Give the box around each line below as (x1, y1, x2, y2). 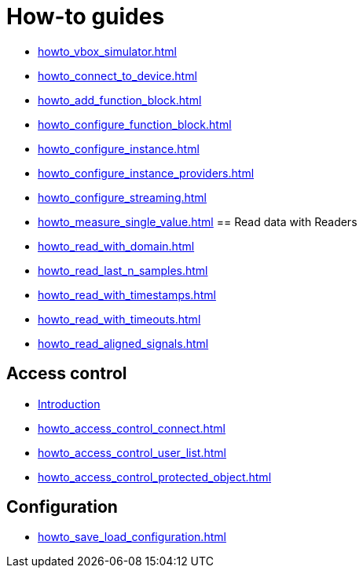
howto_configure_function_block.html (38, 117, 232, 131)
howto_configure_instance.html (38, 141, 200, 155)
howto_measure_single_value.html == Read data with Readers (38, 214, 357, 229)
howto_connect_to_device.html (38, 68, 197, 82)
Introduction (38, 397, 101, 411)
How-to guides (6, 3, 165, 30)
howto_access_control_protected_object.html (38, 470, 272, 484)
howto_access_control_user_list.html (38, 445, 226, 459)
